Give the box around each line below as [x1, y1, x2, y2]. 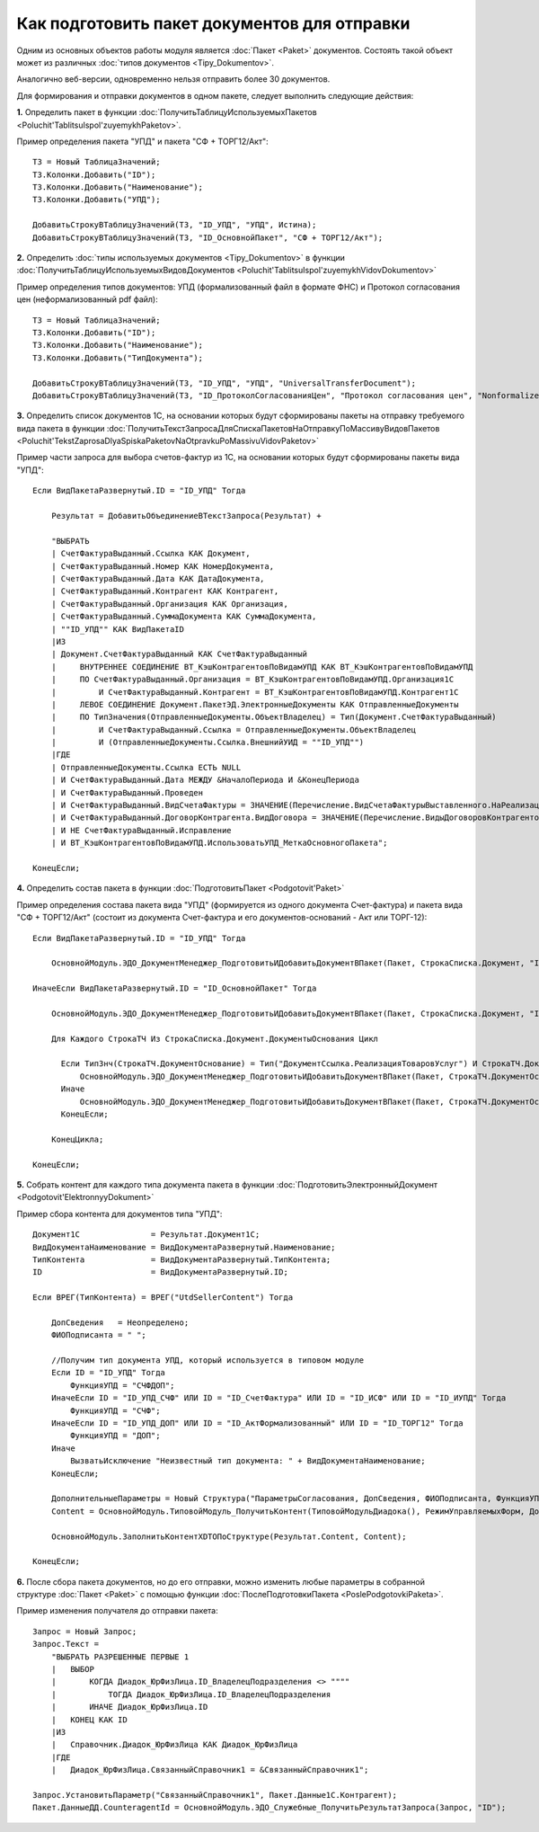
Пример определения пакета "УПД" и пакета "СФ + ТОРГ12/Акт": [16, 136, 269, 147]
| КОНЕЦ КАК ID [50, 1714, 128, 1725]
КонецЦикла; [50, 1134, 104, 1144]
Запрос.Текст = [32, 1639, 100, 1650]
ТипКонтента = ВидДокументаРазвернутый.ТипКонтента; [32, 1254, 331, 1265]
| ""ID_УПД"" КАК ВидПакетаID [50, 624, 184, 634]
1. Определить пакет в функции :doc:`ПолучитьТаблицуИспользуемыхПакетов [16, 107, 318, 118]
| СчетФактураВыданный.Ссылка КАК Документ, [50, 548, 251, 559]
